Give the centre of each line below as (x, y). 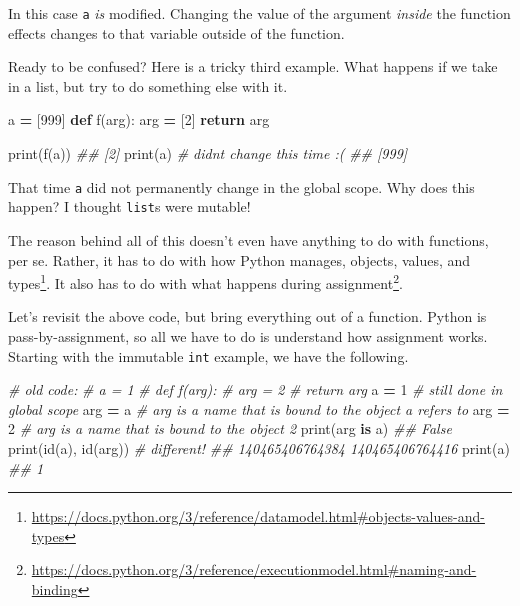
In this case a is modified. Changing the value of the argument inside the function (259, 13)
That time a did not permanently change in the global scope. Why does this (241, 186)
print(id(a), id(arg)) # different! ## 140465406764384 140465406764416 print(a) (259, 448)
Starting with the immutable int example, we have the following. (208, 355)
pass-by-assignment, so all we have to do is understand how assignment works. (248, 335)
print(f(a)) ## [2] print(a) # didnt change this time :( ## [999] (208, 153)
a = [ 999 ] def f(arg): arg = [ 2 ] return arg (139, 119)
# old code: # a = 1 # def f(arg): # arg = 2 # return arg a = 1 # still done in (255, 389)
